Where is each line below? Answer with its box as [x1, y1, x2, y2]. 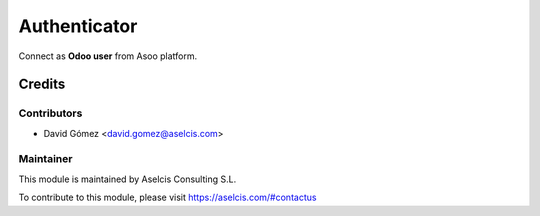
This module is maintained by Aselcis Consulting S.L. [18, 173, 237, 185]
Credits [18, 76, 66, 93]
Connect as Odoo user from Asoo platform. [18, 50, 198, 62]
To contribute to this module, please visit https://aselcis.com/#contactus [18, 191, 317, 204]
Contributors [18, 106, 83, 120]
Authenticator [18, 15, 138, 37]
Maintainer [18, 152, 73, 166]
